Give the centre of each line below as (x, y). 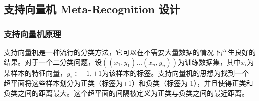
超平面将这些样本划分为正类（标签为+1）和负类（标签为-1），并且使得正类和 (129, 83)
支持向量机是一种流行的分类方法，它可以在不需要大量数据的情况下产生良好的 (130, 52)
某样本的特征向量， (35, 73)
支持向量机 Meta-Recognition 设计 (92, 9)
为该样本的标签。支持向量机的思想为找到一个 (175, 73)
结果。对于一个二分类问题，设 (53, 62)
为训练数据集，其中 (209, 62)
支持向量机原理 (33, 33)
